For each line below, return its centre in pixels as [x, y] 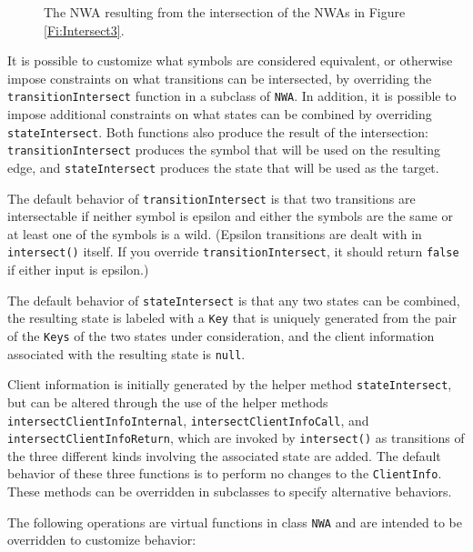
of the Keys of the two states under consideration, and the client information [221, 336]
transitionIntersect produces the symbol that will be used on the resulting [224, 150]
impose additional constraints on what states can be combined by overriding [220, 114]
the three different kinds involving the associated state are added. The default [224, 455]
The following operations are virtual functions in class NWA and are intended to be [235, 522]
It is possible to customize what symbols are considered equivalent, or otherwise [230, 60]
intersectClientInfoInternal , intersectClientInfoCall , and [188, 420]
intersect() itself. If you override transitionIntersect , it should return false [233, 251]
